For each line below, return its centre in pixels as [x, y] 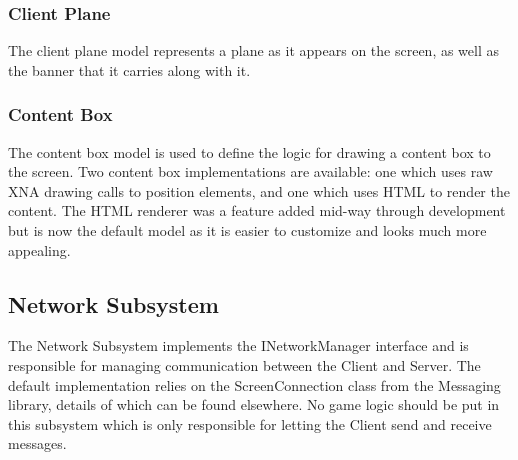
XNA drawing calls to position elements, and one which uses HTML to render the [259, 190]
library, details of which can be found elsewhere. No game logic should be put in [254, 404]
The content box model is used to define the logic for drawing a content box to [249, 151]
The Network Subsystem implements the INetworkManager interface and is [238, 345]
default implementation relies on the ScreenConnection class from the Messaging [254, 384]
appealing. [39, 249]
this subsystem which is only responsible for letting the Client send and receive [250, 423]
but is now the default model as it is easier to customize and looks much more [247, 230]
